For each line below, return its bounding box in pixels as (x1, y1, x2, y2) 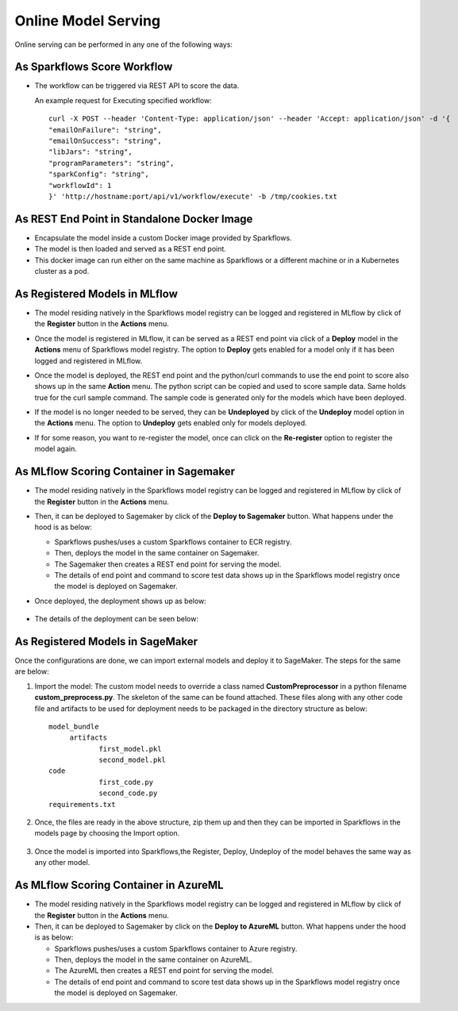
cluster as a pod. (34, 267, 90, 276)
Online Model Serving (14, 12, 161, 29)
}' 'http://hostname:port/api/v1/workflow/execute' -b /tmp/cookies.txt (48, 191, 337, 201)
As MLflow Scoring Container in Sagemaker (14, 465, 236, 479)
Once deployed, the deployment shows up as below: (34, 596, 206, 605)
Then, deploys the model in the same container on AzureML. (54, 955, 252, 964)
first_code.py (98, 778, 154, 786)
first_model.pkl (98, 744, 162, 753)
